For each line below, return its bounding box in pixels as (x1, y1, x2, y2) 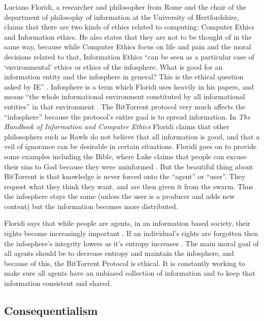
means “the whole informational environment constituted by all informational (4, 91, 245, 102)
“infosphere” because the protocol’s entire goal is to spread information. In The (4, 111, 251, 122)
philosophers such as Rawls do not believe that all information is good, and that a (4, 131, 260, 141)
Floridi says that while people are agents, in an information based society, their (4, 218, 251, 228)
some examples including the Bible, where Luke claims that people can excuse (4, 151, 247, 161)
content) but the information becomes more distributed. (4, 200, 178, 211)
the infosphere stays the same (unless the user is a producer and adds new (4, 191, 235, 201)
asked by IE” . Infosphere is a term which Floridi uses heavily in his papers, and (4, 81, 254, 92)
